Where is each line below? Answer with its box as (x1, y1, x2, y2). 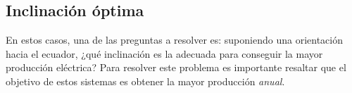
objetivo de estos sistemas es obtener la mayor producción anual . (6, 73, 285, 88)
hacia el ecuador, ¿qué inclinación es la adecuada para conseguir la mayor (6, 46, 323, 61)
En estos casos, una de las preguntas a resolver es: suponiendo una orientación (6, 32, 343, 47)
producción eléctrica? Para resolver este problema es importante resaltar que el (6, 60, 346, 75)
